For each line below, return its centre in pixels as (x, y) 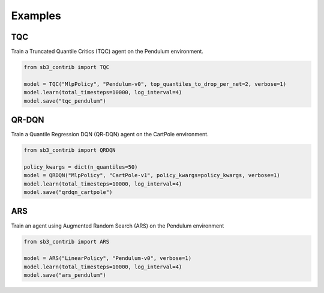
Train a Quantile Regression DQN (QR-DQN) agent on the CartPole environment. (110, 134)
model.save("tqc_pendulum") (65, 101)
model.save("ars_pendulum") (65, 275)
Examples (36, 16)
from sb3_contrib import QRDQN (70, 150)
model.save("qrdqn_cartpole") (68, 192)
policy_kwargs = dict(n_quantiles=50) (81, 167)
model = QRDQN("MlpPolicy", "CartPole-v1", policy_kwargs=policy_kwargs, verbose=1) (152, 175)
